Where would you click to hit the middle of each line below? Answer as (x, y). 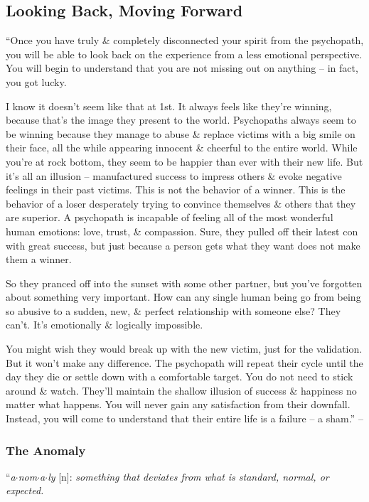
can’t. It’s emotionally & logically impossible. (105, 325)
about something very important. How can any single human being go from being (183, 297)
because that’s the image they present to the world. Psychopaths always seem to (181, 120)
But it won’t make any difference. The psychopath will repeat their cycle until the (184, 362)
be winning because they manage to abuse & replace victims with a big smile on (181, 133)
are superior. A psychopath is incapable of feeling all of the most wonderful (170, 217)
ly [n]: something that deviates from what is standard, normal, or (188, 476)
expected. (25, 490)
